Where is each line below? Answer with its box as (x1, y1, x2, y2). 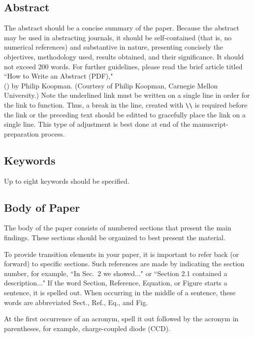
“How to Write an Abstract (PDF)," (4, 71, 113, 81)
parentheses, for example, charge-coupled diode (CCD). (4, 323, 171, 333)
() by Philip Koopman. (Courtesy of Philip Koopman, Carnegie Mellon (4, 80, 218, 90)
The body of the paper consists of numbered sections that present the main (4, 223, 231, 233)
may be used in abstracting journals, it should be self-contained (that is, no (4, 32, 232, 42)
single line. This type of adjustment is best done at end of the (4, 119, 190, 129)
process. (41, 128, 65, 139)
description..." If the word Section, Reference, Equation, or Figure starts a (4, 278, 227, 288)
